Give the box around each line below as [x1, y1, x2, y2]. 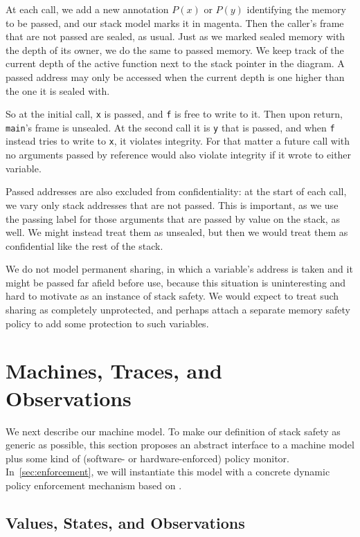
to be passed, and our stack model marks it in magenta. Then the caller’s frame [6, 15, 344, 30]
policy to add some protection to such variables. [6, 316, 209, 330]
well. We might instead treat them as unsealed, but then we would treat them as [6, 225, 348, 239]
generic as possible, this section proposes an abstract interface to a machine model [6, 437, 354, 452]
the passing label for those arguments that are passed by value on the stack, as [6, 211, 340, 226]
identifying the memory [246, 2, 346, 16]
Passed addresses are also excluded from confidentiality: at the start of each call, [6, 184, 347, 199]
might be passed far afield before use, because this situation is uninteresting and [6, 275, 346, 289]
